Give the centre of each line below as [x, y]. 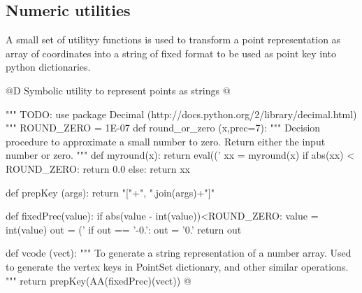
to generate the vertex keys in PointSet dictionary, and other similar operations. [177, 266]
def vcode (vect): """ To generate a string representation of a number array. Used [179, 253]
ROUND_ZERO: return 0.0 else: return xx [98, 168]
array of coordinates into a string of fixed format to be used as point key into [171, 53]
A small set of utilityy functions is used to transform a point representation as [173, 40]
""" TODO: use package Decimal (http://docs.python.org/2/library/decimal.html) [181, 114]
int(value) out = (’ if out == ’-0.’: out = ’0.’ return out [124, 229]
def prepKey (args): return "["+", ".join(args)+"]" [110, 192]
